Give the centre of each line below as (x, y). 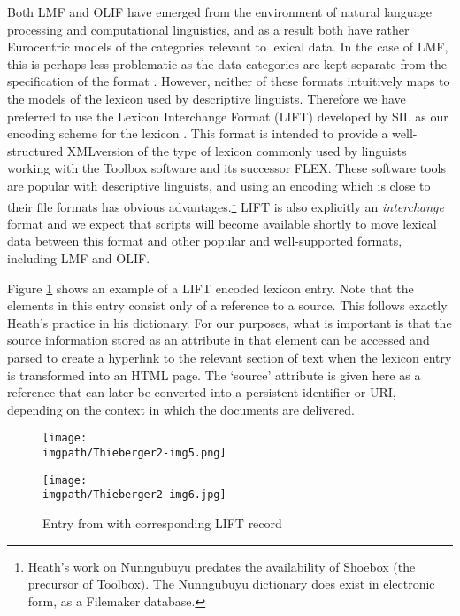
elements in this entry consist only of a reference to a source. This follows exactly (227, 305)
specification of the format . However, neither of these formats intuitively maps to (229, 81)
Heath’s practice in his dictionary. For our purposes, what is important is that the (230, 322)
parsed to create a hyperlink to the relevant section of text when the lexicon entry (230, 357)
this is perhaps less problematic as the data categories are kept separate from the (227, 63)
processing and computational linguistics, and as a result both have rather (208, 29)
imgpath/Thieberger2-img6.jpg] (134, 495)
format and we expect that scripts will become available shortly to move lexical (222, 223)
